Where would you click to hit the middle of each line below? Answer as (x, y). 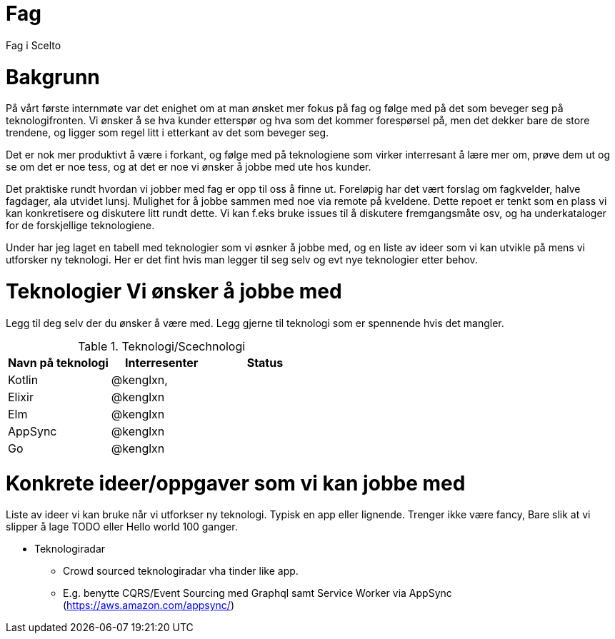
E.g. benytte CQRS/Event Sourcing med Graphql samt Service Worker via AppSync (257, 593)
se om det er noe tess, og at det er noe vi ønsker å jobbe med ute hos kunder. (189, 167)
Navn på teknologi (58, 362)
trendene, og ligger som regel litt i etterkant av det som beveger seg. (167, 133)
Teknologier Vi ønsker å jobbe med (174, 291)
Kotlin (23, 379)
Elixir (21, 397)
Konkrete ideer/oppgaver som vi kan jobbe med (236, 483)
